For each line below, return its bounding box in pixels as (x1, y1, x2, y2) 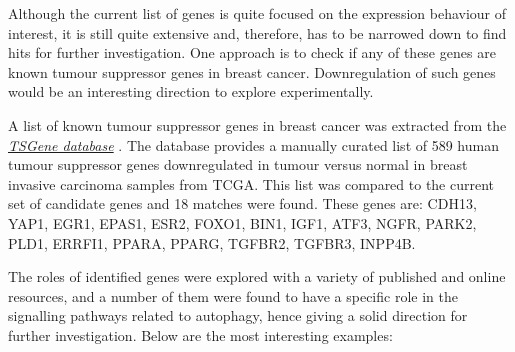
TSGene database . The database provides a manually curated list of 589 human (8, 134, 499, 155)
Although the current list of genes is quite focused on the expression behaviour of (8, 3, 507, 23)
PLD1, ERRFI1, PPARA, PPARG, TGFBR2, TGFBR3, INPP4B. (8, 232, 416, 253)
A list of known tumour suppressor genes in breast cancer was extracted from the (8, 114, 507, 135)
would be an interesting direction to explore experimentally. (8, 81, 374, 102)
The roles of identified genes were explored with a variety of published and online (8, 266, 506, 287)
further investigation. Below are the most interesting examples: (8, 324, 393, 345)
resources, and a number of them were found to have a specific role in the (8, 285, 458, 306)
